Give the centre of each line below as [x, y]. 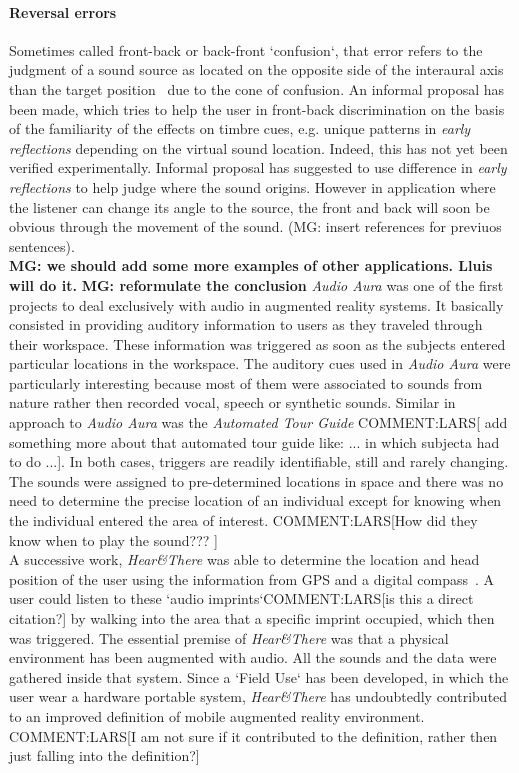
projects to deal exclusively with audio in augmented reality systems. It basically [256, 304]
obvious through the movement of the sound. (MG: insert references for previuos [255, 226]
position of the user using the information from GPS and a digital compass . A [252, 578]
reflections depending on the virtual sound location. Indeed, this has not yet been [258, 147]
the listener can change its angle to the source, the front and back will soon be [249, 206]
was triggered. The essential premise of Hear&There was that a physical [229, 637]
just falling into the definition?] [104, 755]
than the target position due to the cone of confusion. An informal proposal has [257, 88]
